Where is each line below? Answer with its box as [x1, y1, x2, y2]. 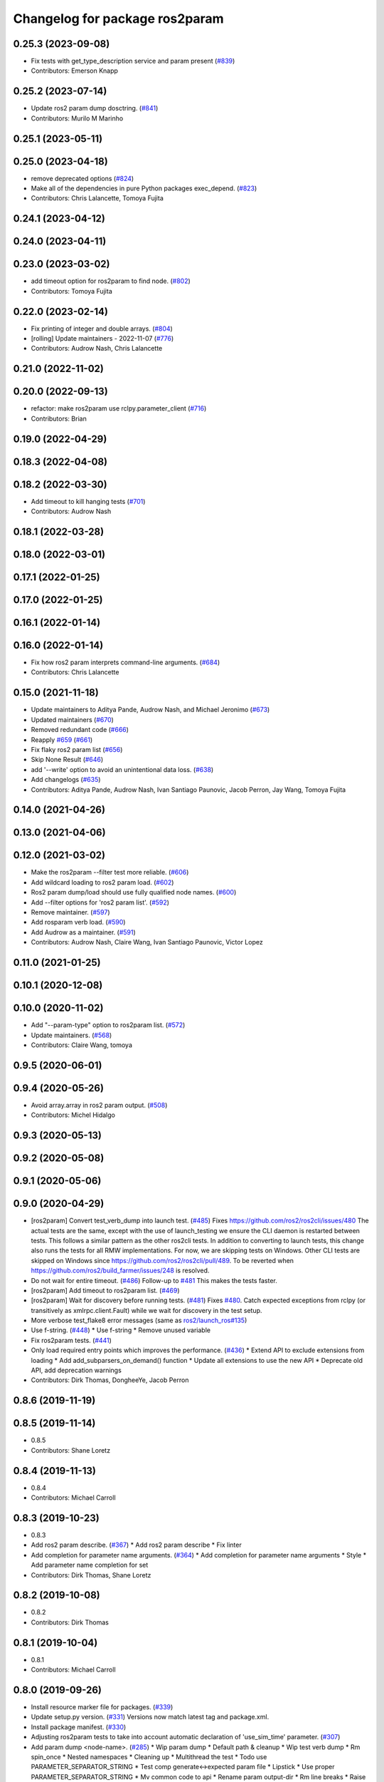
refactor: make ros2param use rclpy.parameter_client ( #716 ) [31, 404, 207, 413]
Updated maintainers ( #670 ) [31, 715, 114, 723]
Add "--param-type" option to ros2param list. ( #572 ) [31, 1021, 186, 1029]
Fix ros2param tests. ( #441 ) [31, 1336, 112, 1344]
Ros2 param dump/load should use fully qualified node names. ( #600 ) [31, 888, 237, 897]
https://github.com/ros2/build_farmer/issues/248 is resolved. [31, 1266, 210, 1275]
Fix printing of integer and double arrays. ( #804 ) [31, 324, 174, 333]
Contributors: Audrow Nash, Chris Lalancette [31, 344, 163, 353]
